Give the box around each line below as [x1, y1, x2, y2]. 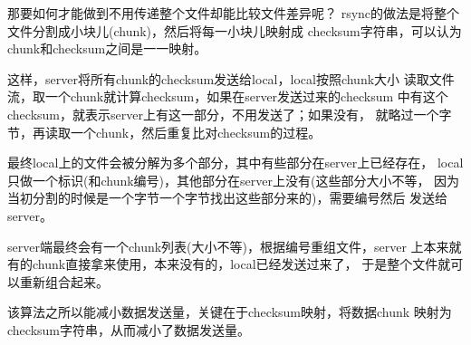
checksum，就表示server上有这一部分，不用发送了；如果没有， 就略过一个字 [7, 104, 452, 123]
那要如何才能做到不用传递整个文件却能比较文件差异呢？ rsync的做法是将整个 [7, 4, 460, 22]
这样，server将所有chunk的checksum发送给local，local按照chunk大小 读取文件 [7, 69, 455, 88]
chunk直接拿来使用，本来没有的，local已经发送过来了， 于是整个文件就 [32, 254, 451, 273]
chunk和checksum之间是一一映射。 [7, 39, 207, 58]
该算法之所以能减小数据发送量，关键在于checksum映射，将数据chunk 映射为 [7, 302, 452, 321]
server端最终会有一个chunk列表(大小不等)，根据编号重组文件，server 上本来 [7, 236, 449, 255]
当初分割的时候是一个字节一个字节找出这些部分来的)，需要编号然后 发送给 [7, 188, 448, 207]
